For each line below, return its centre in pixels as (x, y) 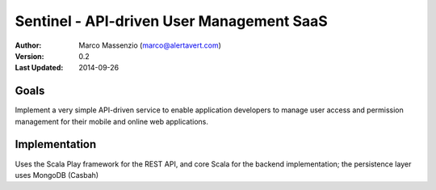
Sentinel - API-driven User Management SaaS (172, 21)
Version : (29, 56)
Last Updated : (39, 68)
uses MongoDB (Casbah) (57, 175)
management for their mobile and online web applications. (112, 121)
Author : (28, 45)
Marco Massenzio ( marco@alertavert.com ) (150, 45)
